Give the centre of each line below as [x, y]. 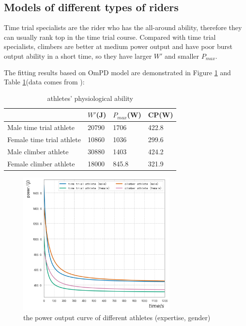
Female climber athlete [41, 163]
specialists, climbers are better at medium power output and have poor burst [118, 46]
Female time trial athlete [44, 139]
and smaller [182, 56]
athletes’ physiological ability [90, 98]
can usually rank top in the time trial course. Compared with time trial [110, 37]
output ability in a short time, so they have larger [78, 56]
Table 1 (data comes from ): [44, 82]
